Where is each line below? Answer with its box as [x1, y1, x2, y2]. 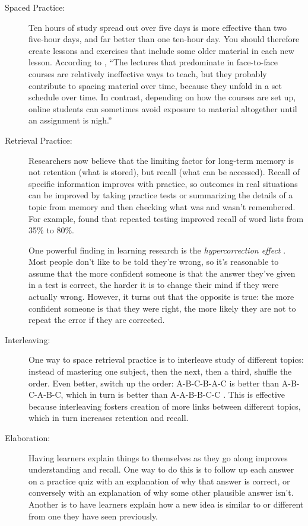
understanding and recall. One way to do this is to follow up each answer [28, 463, 294, 476]
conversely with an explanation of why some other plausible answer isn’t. [28, 486, 294, 499]
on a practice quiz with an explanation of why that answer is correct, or [28, 474, 290, 487]
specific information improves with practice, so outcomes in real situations [28, 177, 298, 189]
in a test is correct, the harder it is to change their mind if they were [28, 278, 279, 291]
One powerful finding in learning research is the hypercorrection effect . [28, 243, 286, 256]
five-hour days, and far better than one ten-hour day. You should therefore [28, 33, 300, 45]
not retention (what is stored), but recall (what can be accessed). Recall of [28, 166, 300, 178]
